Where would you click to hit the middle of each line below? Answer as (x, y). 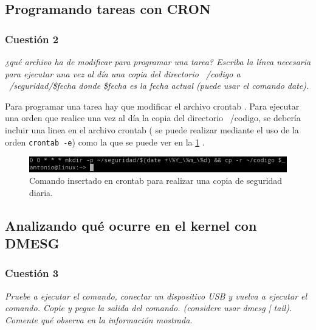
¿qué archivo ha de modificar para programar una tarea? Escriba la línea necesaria (158, 61)
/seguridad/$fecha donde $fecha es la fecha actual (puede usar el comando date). (159, 86)
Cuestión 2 (32, 39)
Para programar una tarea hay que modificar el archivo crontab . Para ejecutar (152, 106)
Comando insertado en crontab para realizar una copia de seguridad (156, 181)
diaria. (41, 192)
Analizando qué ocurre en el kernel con (131, 225)
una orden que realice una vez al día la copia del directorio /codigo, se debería (153, 118)
